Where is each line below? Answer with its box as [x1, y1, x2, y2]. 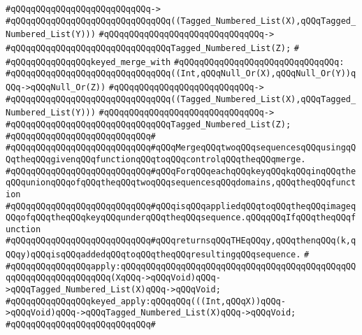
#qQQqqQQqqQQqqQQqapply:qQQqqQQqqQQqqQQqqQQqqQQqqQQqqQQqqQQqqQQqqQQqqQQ [6, 261, 356, 271]
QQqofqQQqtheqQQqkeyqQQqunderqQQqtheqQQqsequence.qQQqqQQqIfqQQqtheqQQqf [6, 213, 356, 223]
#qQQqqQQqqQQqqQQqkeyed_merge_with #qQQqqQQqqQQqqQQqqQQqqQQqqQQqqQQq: [6, 57, 345, 67]
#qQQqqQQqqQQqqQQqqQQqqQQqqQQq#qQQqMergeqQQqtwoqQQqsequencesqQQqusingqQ [6, 143, 356, 153]
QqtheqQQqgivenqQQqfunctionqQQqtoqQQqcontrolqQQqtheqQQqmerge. [6, 154, 306, 164]
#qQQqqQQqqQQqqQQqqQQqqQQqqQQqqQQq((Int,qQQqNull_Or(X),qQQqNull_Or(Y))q [6, 69, 356, 79]
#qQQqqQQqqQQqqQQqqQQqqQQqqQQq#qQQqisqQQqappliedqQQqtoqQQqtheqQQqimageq [6, 201, 356, 211]
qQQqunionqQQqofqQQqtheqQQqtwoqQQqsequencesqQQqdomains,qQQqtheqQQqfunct [6, 178, 356, 188]
